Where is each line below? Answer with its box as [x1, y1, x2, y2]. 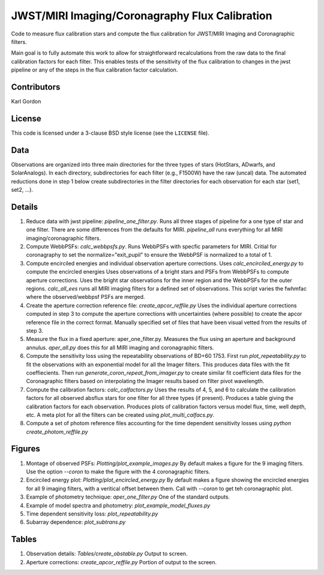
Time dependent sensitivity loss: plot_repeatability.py [26, 510, 158, 517]
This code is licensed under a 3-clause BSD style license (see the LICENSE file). [11, 129, 209, 137]
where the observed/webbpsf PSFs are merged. [26, 294, 145, 301]
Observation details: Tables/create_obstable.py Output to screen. [26, 550, 188, 558]
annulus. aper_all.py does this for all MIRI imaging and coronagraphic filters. [26, 343, 214, 351]
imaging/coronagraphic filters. [26, 235, 101, 242]
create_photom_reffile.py [26, 428, 88, 435]
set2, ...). [11, 186, 33, 193]
